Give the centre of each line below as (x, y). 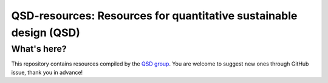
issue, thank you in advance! (47, 72)
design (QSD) (46, 32)
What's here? (39, 49)
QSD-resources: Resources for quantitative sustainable (154, 16)
